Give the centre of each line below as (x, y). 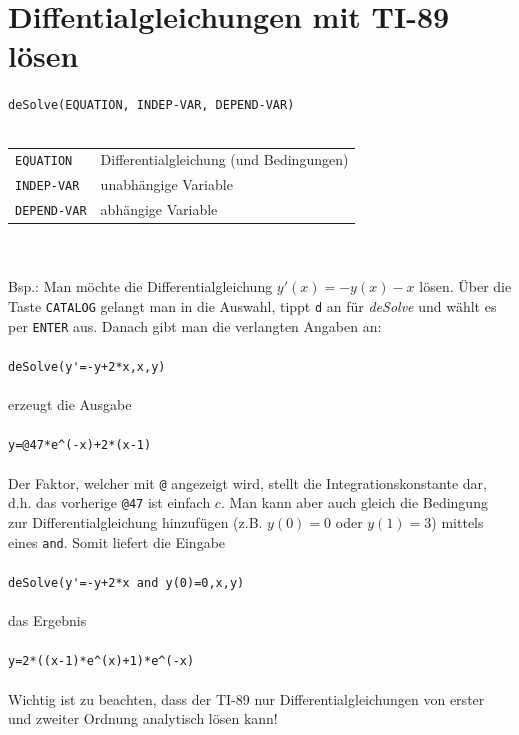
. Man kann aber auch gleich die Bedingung (354, 502)
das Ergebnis (47, 620)
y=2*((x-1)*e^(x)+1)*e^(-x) (101, 661)
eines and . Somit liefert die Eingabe (117, 541)
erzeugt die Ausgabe (70, 404)
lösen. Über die (465, 286)
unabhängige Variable (166, 184)
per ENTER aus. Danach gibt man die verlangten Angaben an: (195, 325)
